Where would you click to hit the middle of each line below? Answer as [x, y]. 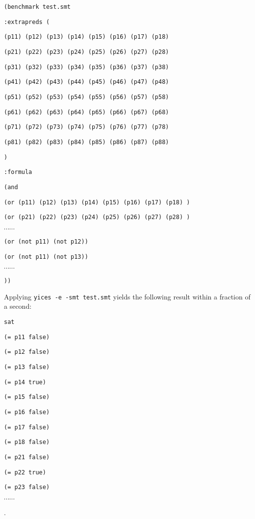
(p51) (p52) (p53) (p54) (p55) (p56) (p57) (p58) [87, 97]
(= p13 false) [27, 367]
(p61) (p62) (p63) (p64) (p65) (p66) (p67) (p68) [87, 112]
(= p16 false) [27, 412]
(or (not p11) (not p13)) [46, 257]
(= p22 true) [25, 472]
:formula [18, 172]
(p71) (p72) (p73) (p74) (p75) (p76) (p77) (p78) [87, 127]
